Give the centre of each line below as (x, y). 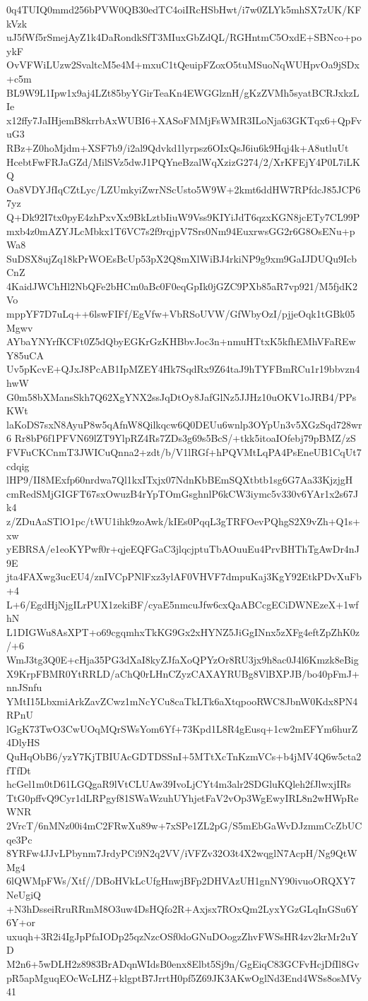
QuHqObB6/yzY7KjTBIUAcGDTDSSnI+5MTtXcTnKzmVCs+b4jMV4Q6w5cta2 (184, 756)
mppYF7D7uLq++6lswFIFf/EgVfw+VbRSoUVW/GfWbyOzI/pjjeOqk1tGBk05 (181, 314)
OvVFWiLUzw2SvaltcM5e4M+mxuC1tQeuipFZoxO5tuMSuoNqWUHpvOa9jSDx (183, 65)
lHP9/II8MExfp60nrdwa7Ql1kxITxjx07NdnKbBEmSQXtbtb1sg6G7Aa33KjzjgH (180, 480)
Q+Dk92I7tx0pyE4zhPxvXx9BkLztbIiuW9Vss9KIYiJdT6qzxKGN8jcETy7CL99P (183, 216)
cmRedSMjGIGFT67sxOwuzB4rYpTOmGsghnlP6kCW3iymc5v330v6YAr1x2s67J (183, 493)
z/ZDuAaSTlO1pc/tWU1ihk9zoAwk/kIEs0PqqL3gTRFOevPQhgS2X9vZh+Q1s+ (183, 521)
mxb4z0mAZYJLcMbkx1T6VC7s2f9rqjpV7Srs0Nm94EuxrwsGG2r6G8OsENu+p (181, 230)
